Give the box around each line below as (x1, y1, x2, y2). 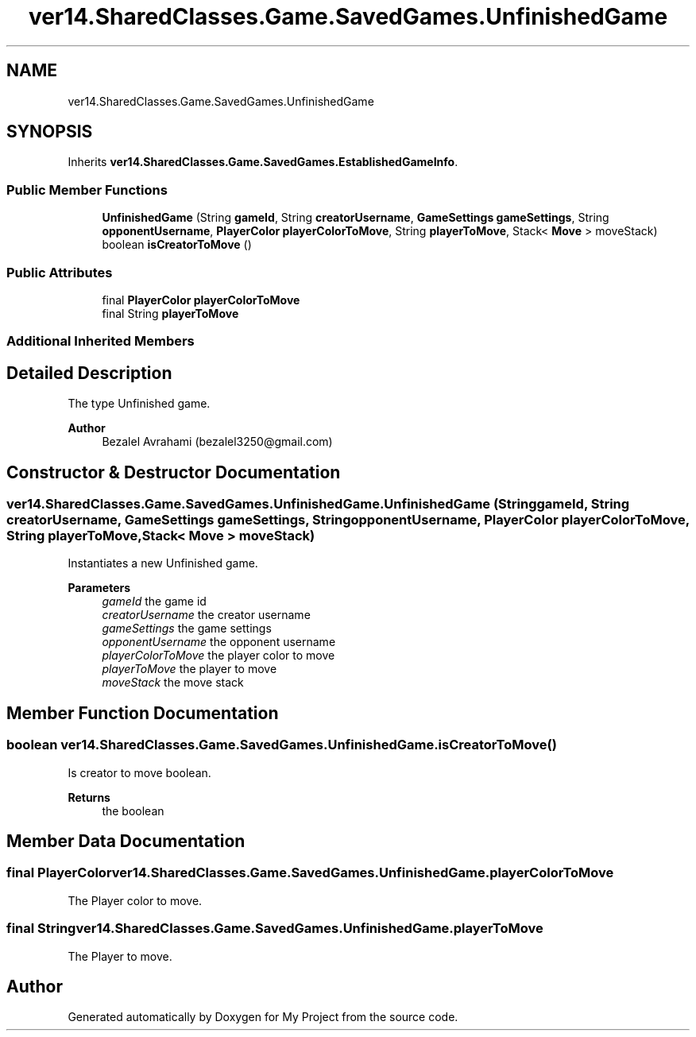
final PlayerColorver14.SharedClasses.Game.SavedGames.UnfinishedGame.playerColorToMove (6, 865, 614, 881)
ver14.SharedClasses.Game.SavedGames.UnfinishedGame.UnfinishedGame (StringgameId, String (6, 496, 630, 512)
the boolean (102, 803, 164, 818)
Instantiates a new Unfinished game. (68, 556, 258, 571)
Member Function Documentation (6, 702, 279, 723)
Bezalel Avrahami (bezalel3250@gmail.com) (102, 435, 333, 449)
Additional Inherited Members (6, 333, 195, 350)
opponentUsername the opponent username (102, 635, 336, 649)
